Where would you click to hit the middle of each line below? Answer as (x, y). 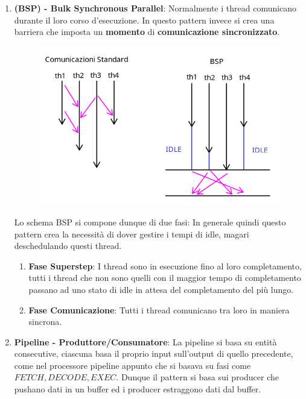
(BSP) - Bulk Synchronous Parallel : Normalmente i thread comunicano (155, 8)
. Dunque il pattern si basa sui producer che (198, 377)
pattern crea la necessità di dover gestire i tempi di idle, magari (132, 234)
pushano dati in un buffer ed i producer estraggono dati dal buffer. (138, 389)
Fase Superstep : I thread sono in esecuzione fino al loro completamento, (165, 265)
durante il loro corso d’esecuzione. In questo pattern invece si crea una (144, 20)
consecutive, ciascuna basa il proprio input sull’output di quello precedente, (154, 353)
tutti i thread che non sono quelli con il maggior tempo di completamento (165, 278)
